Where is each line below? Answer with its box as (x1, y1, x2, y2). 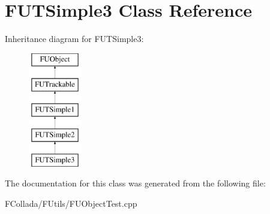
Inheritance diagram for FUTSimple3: (5, 32, 144, 45)
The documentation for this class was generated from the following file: (5, 177, 266, 189)
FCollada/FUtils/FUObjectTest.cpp (5, 197, 137, 209)
